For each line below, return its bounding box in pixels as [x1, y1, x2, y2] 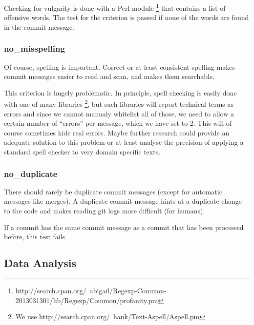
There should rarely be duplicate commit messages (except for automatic [4, 186, 222, 196]
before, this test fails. [4, 231, 67, 242]
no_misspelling [4, 42, 65, 55]
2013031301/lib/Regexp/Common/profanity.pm [15, 295, 158, 305]
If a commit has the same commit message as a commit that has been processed [4, 222, 244, 232]
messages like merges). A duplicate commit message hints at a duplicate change [4, 196, 242, 206]
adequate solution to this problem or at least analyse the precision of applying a [4, 137, 244, 147]
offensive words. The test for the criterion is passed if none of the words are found [4, 12, 249, 22]
